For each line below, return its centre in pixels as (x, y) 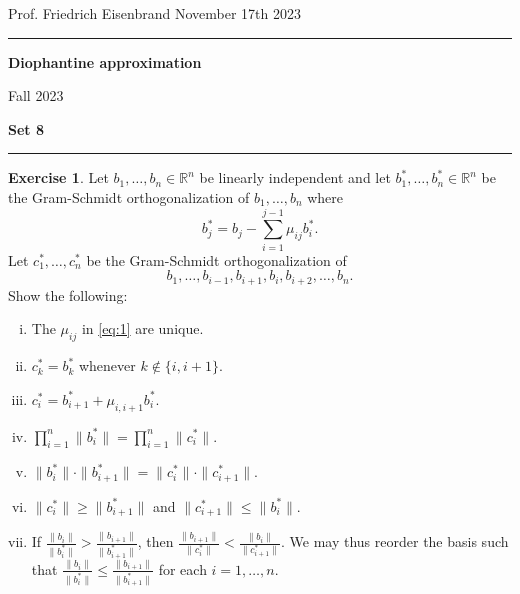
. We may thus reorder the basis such (395, 541)
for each (182, 568)
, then (155, 541)
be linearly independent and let (295, 177)
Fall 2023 (36, 95)
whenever (107, 365)
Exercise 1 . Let (58, 177)
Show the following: (68, 294)
